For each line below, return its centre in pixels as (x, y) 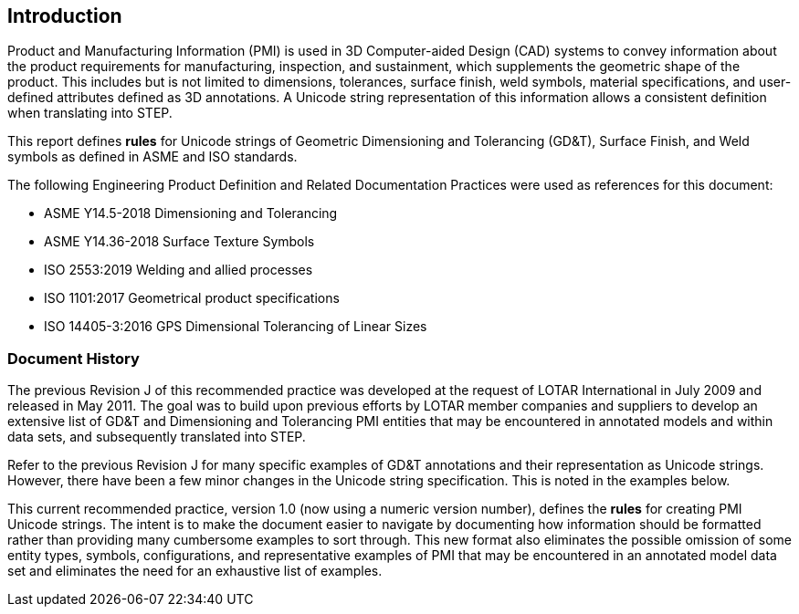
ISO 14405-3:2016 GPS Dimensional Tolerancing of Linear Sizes (236, 327)
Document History (74, 358)
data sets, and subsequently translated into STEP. (157, 437)
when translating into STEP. (90, 113)
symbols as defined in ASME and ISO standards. (152, 157)
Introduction (65, 16)
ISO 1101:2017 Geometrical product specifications (192, 298)
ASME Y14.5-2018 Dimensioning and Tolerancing (191, 213)
